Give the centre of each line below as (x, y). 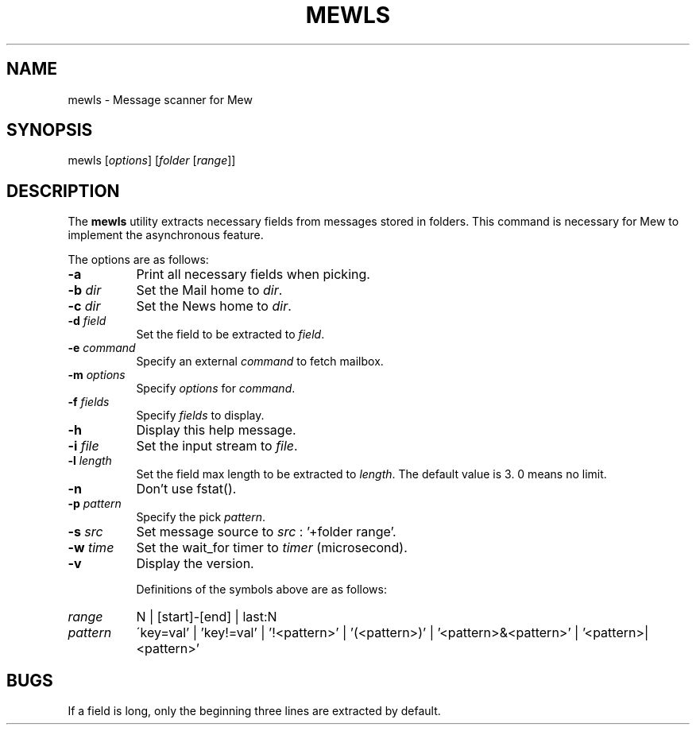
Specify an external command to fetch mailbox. (260, 362)
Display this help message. (216, 430)
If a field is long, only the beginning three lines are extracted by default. (254, 711)
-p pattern (95, 504)
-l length (90, 461)
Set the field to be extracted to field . (230, 335)
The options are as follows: (138, 260)
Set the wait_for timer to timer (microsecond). (272, 548)
